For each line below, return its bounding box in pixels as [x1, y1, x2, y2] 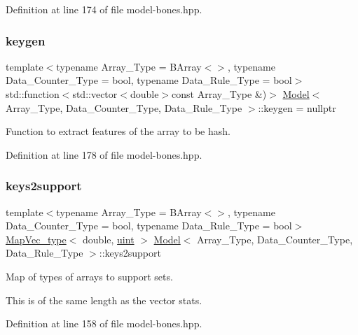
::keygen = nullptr [258, 100, 336, 115]
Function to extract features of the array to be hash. [6, 124, 230, 138]
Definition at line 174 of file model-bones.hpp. [6, 2, 202, 16]
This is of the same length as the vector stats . [6, 292, 202, 307]
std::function [6, 87, 60, 101]
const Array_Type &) [172, 87, 267, 101]
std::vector [72, 87, 118, 101]
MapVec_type [6, 231, 67, 246]
